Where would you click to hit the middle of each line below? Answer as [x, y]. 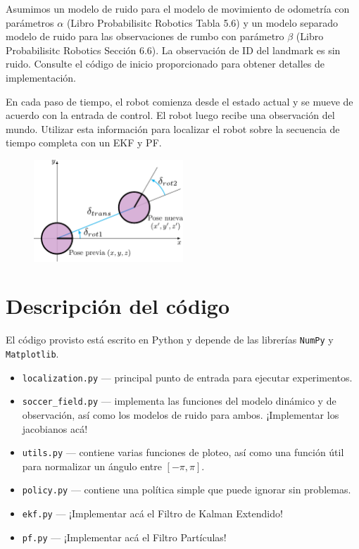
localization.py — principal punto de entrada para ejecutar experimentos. [187, 377]
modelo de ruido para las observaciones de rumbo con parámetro [145, 36]
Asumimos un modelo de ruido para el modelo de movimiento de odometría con [178, 8]
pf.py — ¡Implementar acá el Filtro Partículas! [124, 537]
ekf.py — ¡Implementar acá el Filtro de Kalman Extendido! [152, 513]
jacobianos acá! [55, 428]
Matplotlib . [32, 353]
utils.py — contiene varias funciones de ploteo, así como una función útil [183, 452]
